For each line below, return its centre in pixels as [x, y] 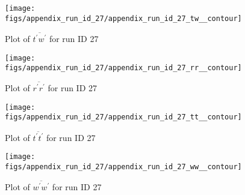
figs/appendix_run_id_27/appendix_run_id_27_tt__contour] [123, 117]
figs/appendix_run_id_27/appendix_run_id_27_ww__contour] [123, 167]
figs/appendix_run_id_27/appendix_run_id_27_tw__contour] [123, 18]
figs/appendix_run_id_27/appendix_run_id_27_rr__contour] [123, 68]
